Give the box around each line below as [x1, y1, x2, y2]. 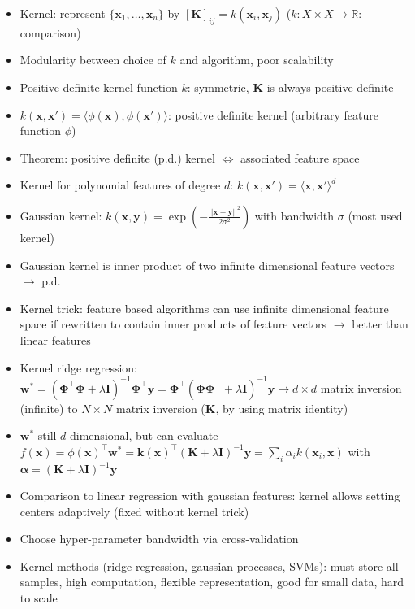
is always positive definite [266, 78, 394, 95]
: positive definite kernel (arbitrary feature [167, 106, 378, 123]
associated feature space [240, 149, 360, 166]
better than [352, 315, 409, 333]
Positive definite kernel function [19, 78, 178, 95]
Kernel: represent [19, 5, 106, 21]
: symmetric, [187, 78, 249, 95]
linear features [19, 331, 91, 348]
